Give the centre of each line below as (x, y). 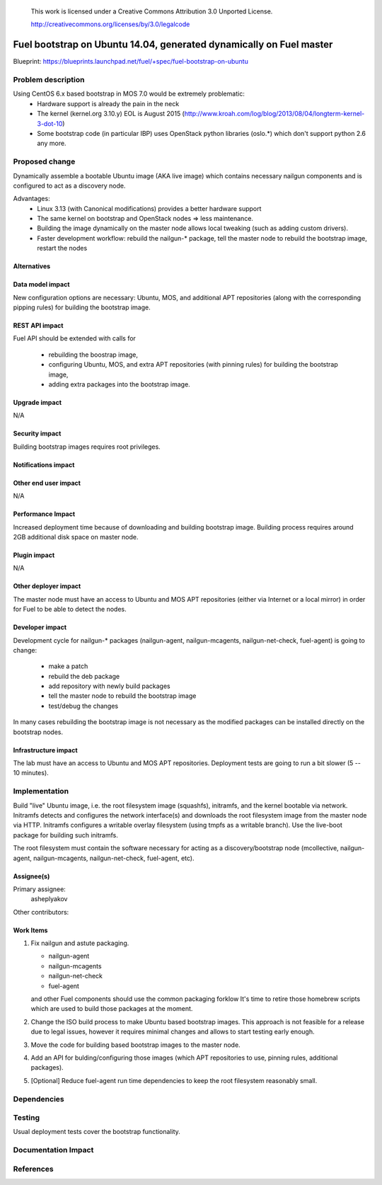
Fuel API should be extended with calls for (74, 338)
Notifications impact (44, 464)
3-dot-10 (50, 123)
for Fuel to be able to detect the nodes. (70, 609)
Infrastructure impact (45, 750)
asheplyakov (49, 899)
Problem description (49, 80)
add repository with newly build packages (109, 686)
